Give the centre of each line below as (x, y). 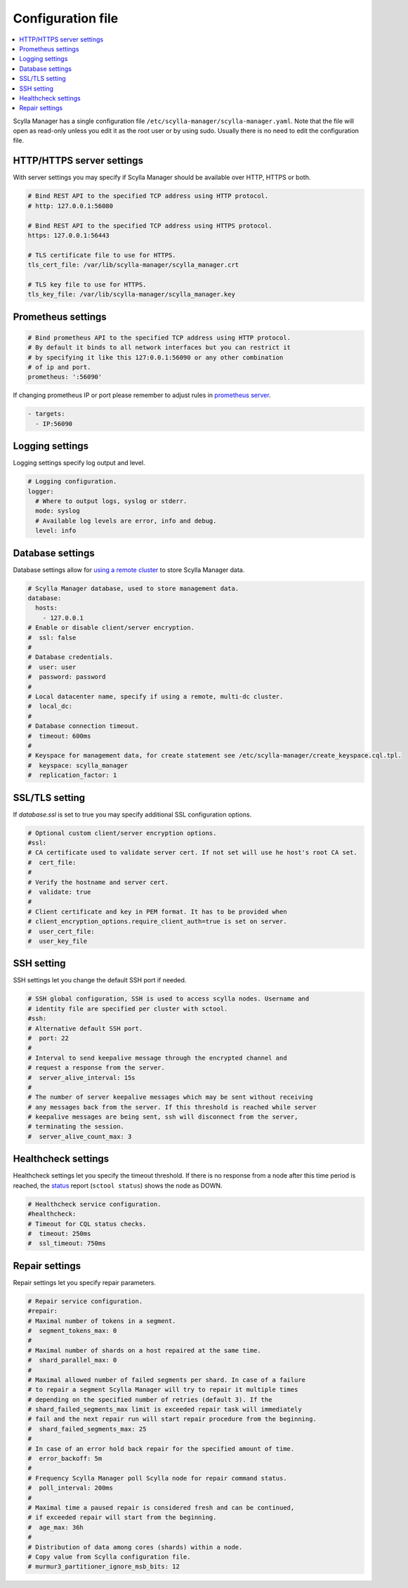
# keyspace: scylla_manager (78, 765)
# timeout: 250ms (59, 1234)
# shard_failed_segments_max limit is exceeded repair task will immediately (165, 1410)
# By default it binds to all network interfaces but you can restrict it (159, 347)
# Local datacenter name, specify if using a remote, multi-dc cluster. (156, 696)
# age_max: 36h (56, 1527)
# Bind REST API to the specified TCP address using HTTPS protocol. (150, 226)
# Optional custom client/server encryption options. (122, 833)
